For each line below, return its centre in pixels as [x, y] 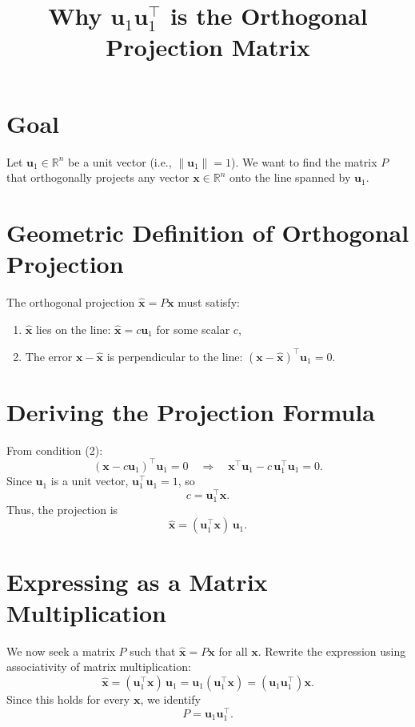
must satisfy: [209, 302]
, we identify [170, 699]
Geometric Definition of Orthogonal [208, 232]
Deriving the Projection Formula [191, 411]
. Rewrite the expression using [332, 651]
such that [153, 651]
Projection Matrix [208, 47]
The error [49, 356]
